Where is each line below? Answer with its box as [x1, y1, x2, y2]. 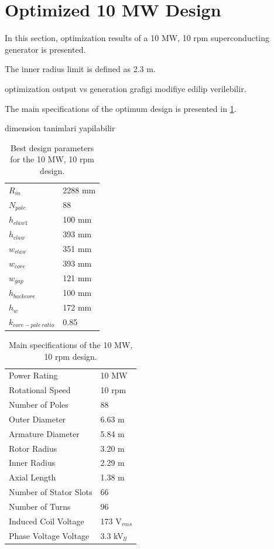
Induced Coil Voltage [9, 514, 84, 527]
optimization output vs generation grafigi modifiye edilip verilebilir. [5, 82, 246, 94]
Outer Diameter [9, 412, 66, 425]
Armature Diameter [9, 427, 80, 439]
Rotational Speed [9, 384, 71, 396]
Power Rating [9, 369, 58, 381]
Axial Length [9, 471, 56, 483]
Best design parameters [10, 141, 94, 154]
